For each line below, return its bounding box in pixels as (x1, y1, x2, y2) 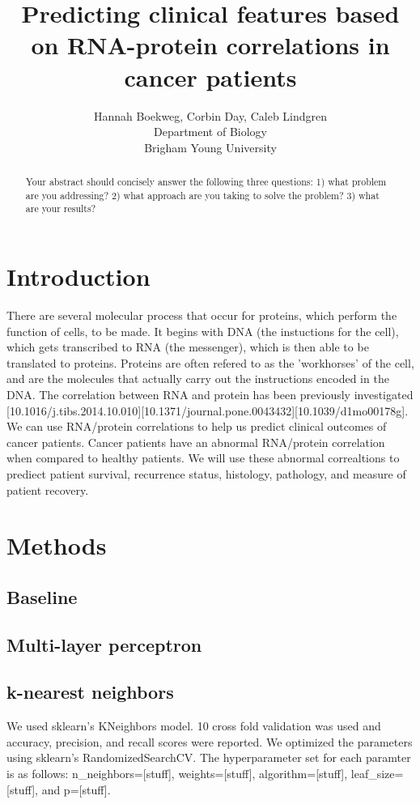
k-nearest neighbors (6, 679, 174, 704)
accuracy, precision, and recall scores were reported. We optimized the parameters (6, 733, 413, 750)
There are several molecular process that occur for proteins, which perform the (6, 306, 397, 323)
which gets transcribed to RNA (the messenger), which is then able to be (6, 338, 369, 355)
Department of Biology (153, 123, 268, 140)
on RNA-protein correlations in (31, 28, 390, 62)
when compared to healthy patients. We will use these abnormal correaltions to (6, 449, 400, 466)
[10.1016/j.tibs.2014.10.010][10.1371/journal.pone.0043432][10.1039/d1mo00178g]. (6, 402, 409, 419)
